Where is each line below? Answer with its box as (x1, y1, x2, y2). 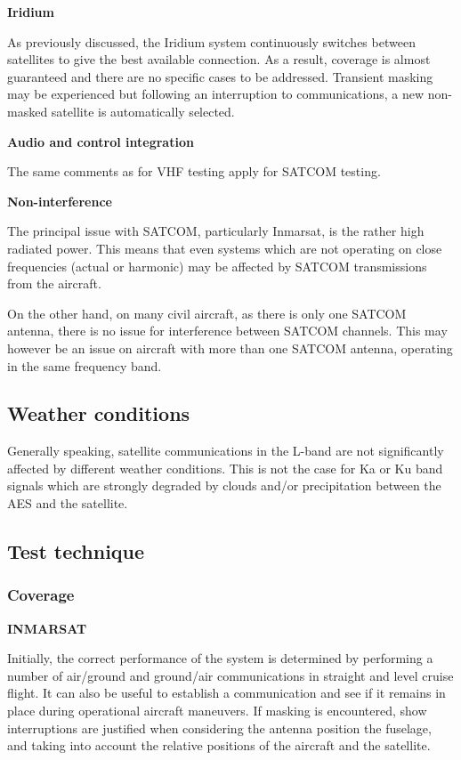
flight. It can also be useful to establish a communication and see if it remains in (7, 683, 446, 702)
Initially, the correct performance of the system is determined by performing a (7, 649, 433, 667)
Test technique (7, 538, 145, 565)
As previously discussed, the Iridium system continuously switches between (7, 32, 416, 51)
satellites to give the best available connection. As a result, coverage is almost (7, 50, 431, 69)
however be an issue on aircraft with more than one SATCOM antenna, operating (7, 338, 453, 357)
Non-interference (7, 191, 112, 210)
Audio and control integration (7, 132, 194, 150)
